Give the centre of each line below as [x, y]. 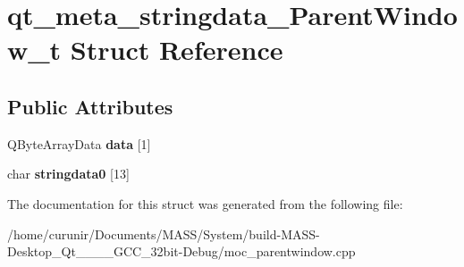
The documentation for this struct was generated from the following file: [205, 203]
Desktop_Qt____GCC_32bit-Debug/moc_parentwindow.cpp [181, 251]
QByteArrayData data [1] [79, 143]
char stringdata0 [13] [68, 174]
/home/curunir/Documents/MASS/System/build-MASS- [164, 234]
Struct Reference [177, 50]
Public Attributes [90, 106]
